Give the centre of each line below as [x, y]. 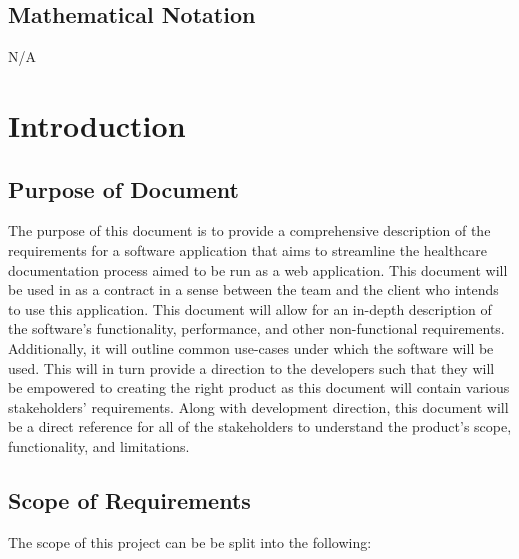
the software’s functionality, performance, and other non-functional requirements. [256, 328]
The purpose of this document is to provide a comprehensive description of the [249, 230]
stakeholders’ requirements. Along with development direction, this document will [258, 406]
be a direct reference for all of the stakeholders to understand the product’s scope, [260, 426]
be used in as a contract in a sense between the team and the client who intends [253, 289]
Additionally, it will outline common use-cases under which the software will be [251, 347]
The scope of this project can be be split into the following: [190, 541]
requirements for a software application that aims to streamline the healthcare [247, 249]
